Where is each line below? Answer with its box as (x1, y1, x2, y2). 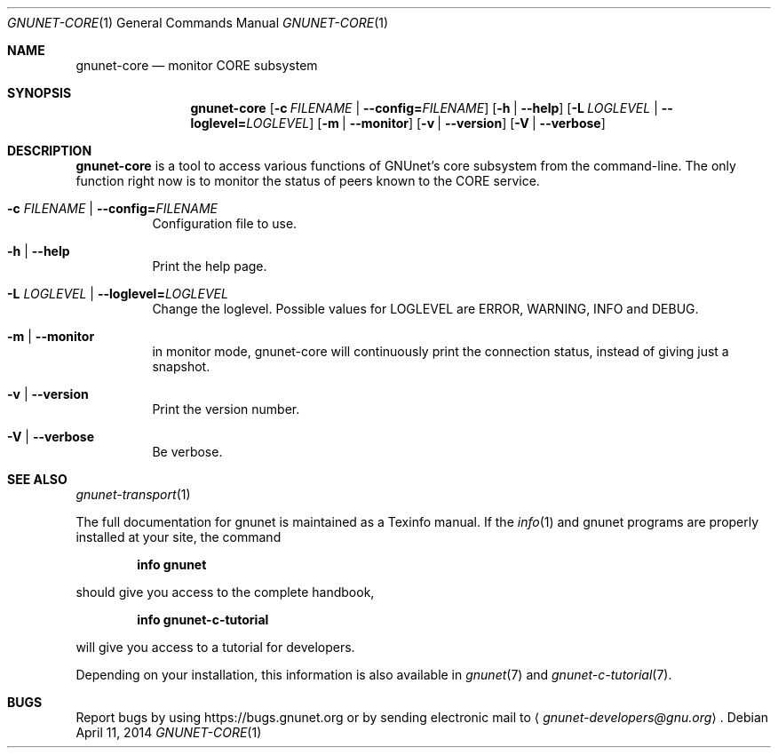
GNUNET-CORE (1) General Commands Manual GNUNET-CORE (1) (7, 15, 389, 30)
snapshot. (152, 359, 210, 374)
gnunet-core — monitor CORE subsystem (75, 58, 318, 73)
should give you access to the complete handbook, (75, 584, 375, 600)
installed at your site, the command (75, 529, 282, 544)
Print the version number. (152, 401, 300, 417)
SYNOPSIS (7, 85, 72, 100)
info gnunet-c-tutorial (137, 612, 269, 627)
